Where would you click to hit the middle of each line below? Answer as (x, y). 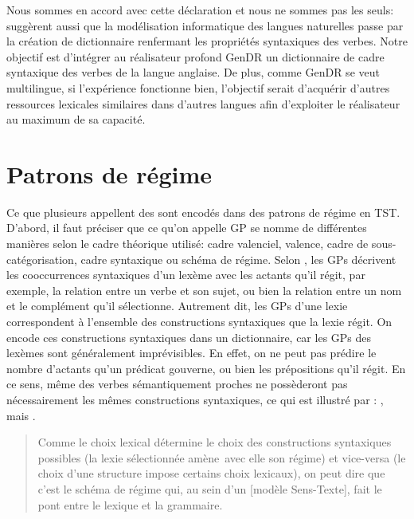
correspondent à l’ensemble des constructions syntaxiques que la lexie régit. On (199, 322)
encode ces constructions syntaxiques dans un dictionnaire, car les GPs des (189, 337)
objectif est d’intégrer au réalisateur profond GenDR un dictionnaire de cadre (195, 56)
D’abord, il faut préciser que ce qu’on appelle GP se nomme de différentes (187, 228)
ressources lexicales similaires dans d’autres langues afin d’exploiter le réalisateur (203, 103)
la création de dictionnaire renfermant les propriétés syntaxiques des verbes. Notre (207, 41)
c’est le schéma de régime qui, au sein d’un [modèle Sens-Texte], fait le (210, 488)
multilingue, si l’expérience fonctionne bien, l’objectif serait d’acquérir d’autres (198, 87)
